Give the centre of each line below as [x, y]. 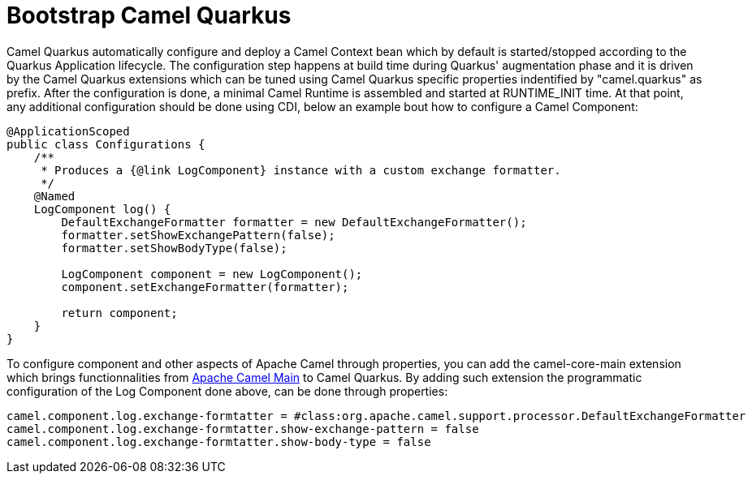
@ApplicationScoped [68, 131]
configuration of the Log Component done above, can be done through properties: [227, 391]
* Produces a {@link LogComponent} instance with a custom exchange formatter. [301, 170]
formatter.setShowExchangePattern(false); [198, 235]
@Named [54, 196]
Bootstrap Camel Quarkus [149, 15]
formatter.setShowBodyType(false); [174, 248]
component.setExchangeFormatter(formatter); [205, 287]
